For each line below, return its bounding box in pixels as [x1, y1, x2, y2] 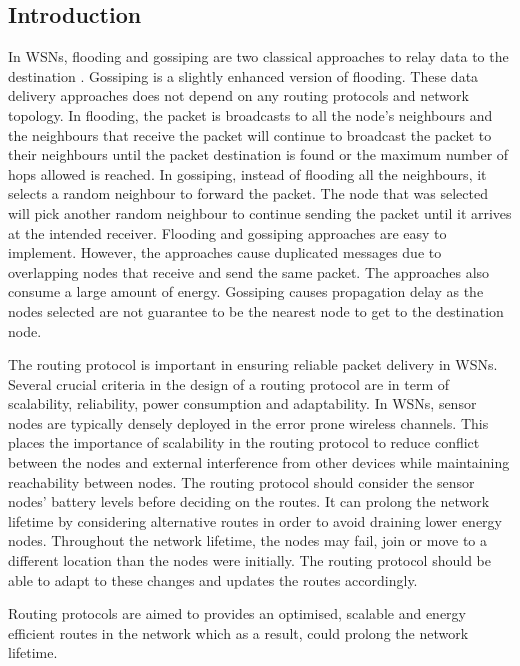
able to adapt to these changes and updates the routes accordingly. [8, 569, 418, 590]
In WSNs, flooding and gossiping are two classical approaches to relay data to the [8, 46, 509, 67]
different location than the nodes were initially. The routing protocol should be [8, 550, 491, 571]
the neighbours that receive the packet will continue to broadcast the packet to [8, 124, 492, 145]
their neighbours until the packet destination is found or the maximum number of [8, 144, 509, 165]
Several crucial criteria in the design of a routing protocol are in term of [8, 373, 450, 394]
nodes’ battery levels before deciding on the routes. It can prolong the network [8, 491, 490, 512]
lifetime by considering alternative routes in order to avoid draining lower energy [8, 510, 502, 531]
